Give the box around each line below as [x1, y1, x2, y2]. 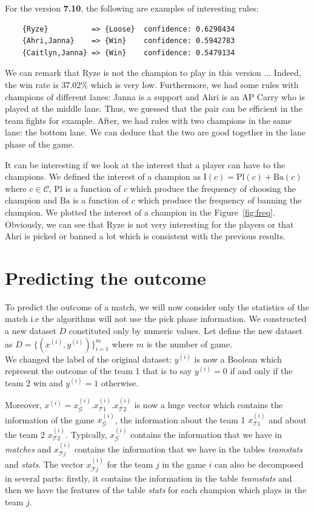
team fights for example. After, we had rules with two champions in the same [5, 114, 292, 126]
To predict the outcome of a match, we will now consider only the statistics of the [5, 300, 309, 313]
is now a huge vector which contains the [134, 398, 283, 411]
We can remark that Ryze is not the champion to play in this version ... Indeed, [5, 66, 301, 79]
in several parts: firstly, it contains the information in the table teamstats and [5, 471, 292, 484]
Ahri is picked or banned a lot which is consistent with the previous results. [5, 230, 286, 242]
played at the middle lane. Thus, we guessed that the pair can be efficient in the [5, 102, 302, 115]
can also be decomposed [214, 458, 304, 471]
